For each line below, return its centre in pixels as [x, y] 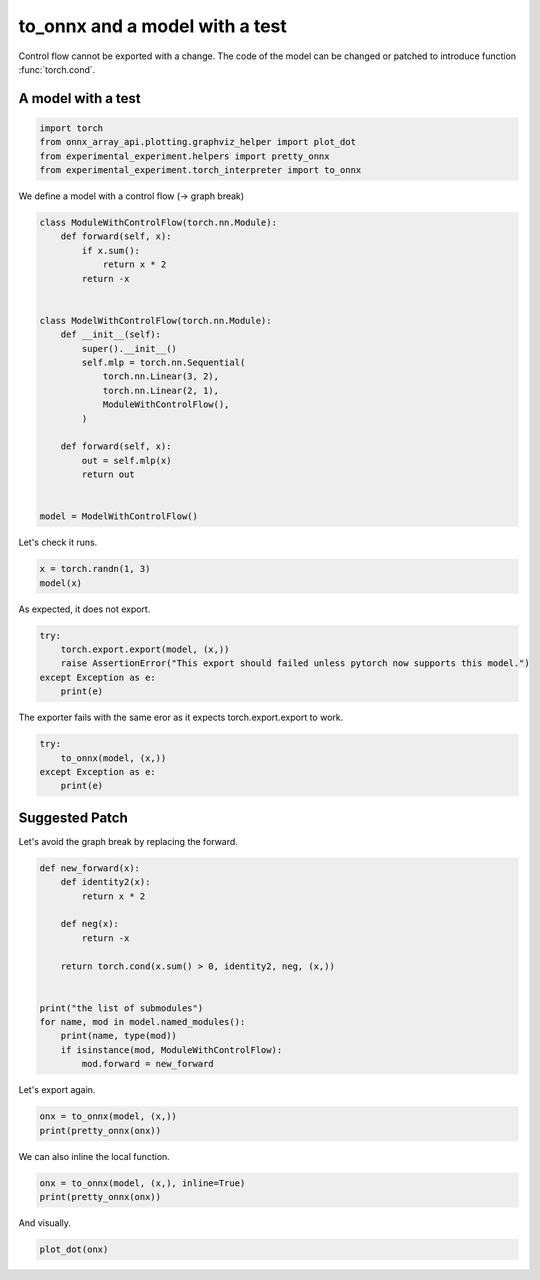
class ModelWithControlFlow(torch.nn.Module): [155, 320]
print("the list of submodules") [121, 1008]
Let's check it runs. [58, 542]
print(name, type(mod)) [118, 1036]
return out [108, 474]
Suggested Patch [73, 817]
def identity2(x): [105, 882]
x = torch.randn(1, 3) [95, 569]
